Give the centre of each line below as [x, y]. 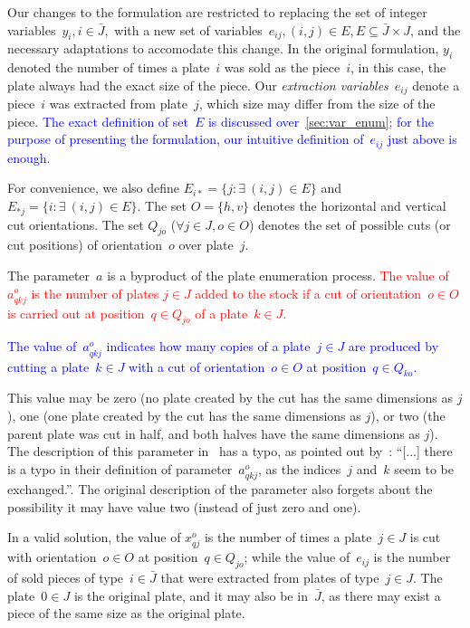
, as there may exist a [381, 595]
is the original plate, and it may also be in [191, 595]
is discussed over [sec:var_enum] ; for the [321, 121]
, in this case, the [398, 67]
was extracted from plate [119, 104]
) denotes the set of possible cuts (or [350, 224]
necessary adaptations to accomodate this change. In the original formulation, [223, 48]
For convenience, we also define [94, 188]
